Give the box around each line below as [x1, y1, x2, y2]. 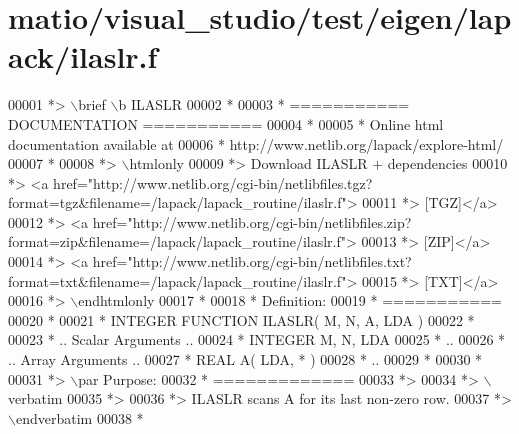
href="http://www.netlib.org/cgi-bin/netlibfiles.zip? [92, 211, 412, 232]
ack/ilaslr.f [8, 36, 158, 77]
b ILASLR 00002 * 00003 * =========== [118, 94, 410, 115]
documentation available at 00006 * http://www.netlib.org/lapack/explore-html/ [8, 133, 504, 154]
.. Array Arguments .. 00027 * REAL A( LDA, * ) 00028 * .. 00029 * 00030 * [8, 349, 483, 370]
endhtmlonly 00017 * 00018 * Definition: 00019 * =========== [78, 290, 502, 311]
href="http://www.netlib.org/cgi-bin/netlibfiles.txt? [92, 251, 412, 272]
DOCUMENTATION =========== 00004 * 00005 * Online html [8, 113, 444, 134]
